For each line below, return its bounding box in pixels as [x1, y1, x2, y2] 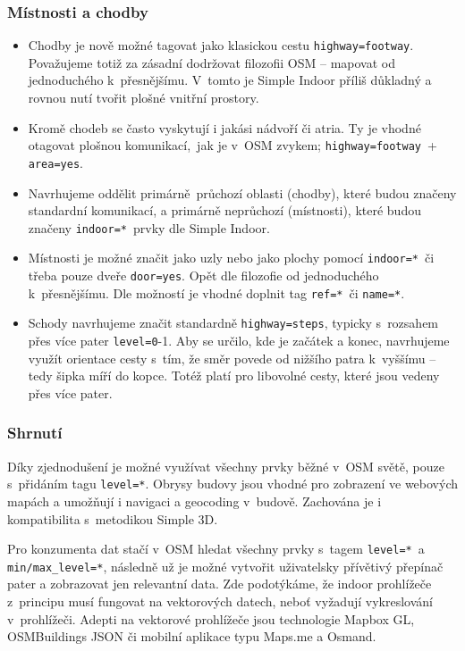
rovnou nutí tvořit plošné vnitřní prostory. [28, 88, 259, 107]
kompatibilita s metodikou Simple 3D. [7, 509, 218, 528]
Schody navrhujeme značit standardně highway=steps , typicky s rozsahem [28, 313, 439, 332]
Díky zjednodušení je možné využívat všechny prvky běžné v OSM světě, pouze [7, 456, 444, 475]
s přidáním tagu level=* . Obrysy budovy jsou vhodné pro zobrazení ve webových [7, 474, 459, 493]
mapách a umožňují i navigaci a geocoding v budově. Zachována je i [7, 491, 382, 510]
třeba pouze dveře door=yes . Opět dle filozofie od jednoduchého [28, 266, 379, 285]
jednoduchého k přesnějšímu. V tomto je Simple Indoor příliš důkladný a [28, 71, 432, 89]
